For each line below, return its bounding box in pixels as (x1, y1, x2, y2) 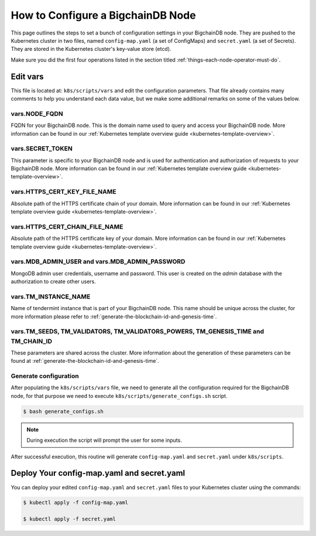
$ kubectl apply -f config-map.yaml (23, 499, 129, 506)
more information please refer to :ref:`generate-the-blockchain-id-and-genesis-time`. (11, 313, 217, 320)
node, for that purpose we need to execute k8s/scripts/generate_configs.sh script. (11, 392, 228, 399)
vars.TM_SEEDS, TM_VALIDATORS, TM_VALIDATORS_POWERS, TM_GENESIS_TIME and (11, 328, 265, 336)
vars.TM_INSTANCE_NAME (11, 293, 91, 301)
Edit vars (11, 71, 44, 81)
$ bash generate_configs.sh (23, 408, 104, 415)
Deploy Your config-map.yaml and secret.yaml (11, 468, 186, 478)
